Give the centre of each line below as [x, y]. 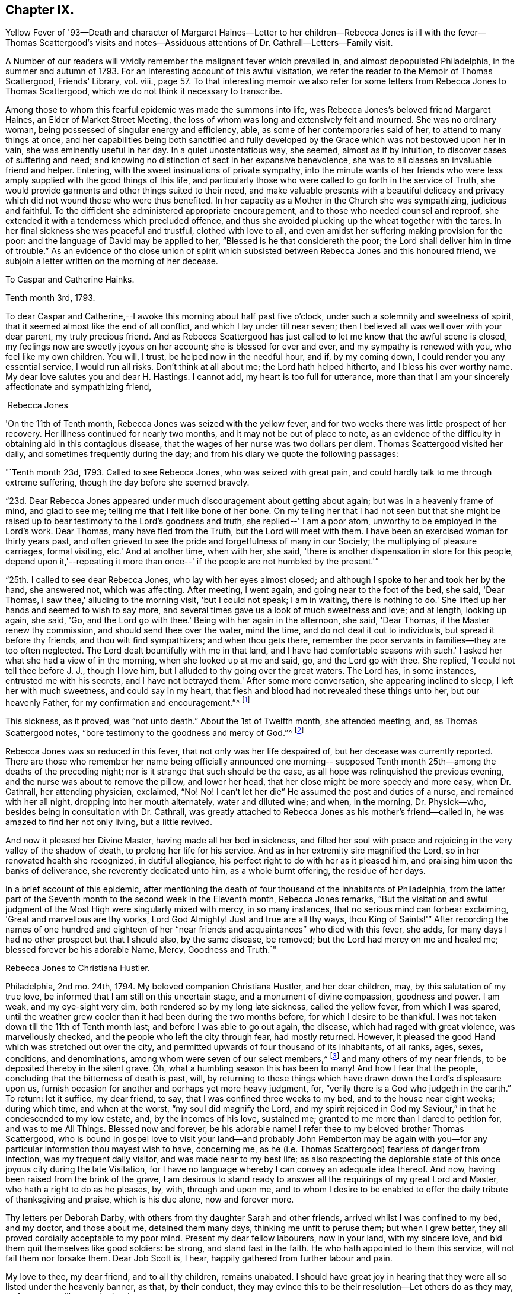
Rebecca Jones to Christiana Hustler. [78, 968]
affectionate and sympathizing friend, [79, 387]
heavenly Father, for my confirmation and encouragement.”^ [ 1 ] [128, 702]
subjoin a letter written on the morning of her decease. [112, 261]
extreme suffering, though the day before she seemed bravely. [127, 483]
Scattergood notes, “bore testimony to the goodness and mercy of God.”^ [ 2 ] [155, 732]
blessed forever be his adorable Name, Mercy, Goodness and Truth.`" [141, 949]
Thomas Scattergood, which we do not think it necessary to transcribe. [144, 91]
